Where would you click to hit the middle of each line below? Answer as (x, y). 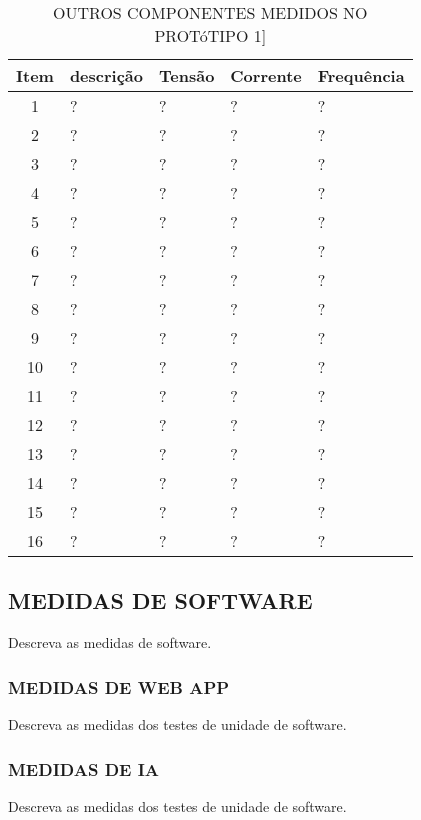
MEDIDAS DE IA (84, 768)
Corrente (266, 75)
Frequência (361, 75)
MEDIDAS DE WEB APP (119, 686)
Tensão (187, 75)
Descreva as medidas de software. (110, 642)
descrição (106, 75)
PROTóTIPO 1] (210, 35)
